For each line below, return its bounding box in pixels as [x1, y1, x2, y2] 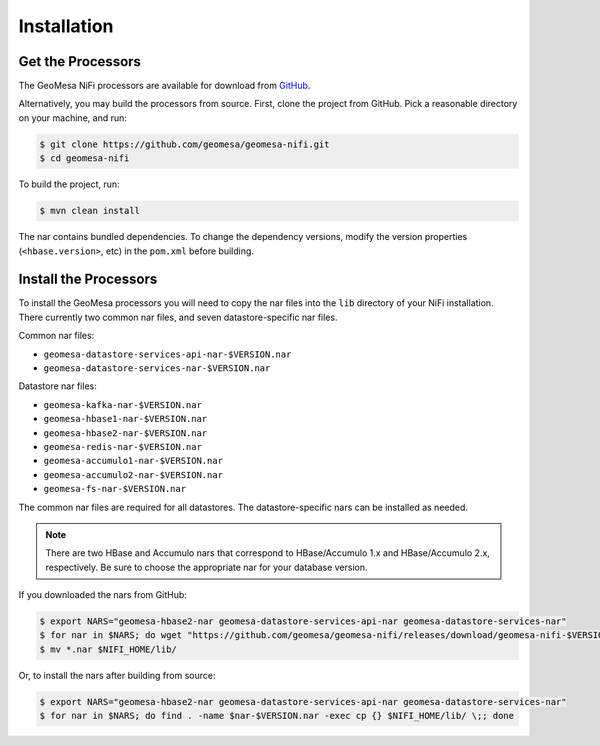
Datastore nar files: [18, 380, 97, 392]
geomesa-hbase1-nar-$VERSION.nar [43, 413, 208, 425]
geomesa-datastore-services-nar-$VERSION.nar [43, 363, 271, 374]
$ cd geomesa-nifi [39, 153, 130, 164]
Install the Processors [18, 271, 158, 288]
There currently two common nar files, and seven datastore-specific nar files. [18, 311, 338, 323]
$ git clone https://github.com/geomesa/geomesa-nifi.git [39, 138, 330, 150]
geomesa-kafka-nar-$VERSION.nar [43, 399, 202, 410]
